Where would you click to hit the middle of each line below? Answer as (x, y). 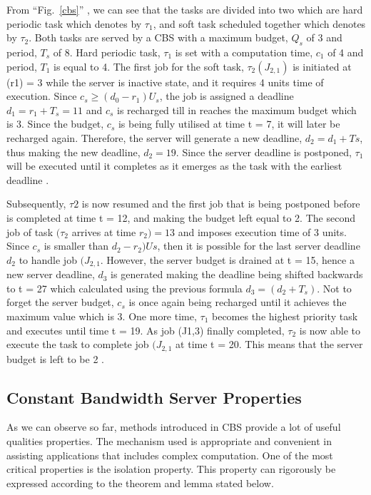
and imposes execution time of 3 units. (262, 231)
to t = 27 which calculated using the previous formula (124, 288)
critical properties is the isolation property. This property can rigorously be (171, 469)
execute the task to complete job (78, 344)
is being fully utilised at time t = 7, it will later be (229, 124)
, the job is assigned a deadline (227, 96)
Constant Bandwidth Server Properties (154, 397)
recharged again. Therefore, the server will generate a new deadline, (154, 137)
